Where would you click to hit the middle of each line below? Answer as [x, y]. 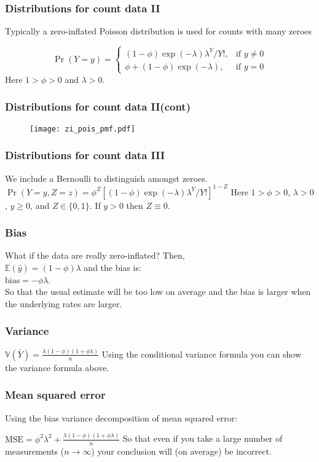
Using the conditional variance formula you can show [201, 354]
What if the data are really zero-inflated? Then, [95, 255]
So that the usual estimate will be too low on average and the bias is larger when [158, 292]
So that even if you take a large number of [203, 438]
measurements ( [35, 451]
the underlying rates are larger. [64, 303]
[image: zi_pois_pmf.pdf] [82, 129]
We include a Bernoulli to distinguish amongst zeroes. [106, 178]
